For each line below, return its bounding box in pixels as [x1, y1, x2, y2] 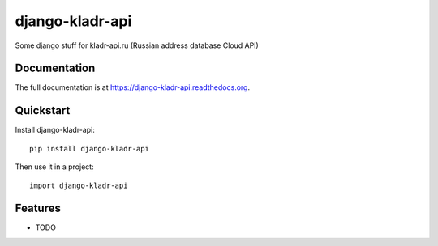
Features [15, 201, 61, 215]
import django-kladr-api [29, 180, 128, 190]
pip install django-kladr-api [29, 144, 150, 153]
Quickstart [15, 104, 71, 117]
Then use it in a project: [15, 162, 94, 172]
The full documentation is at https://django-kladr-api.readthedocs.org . [15, 83, 251, 92]
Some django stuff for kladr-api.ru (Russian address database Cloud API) [15, 40, 259, 50]
